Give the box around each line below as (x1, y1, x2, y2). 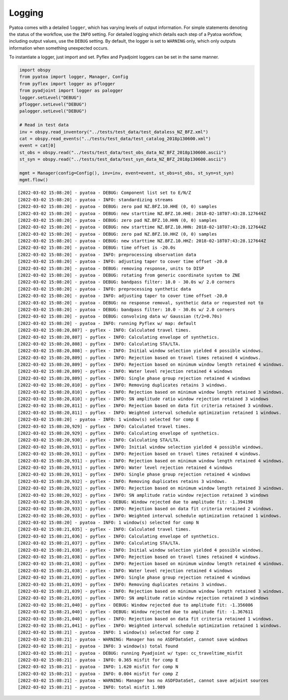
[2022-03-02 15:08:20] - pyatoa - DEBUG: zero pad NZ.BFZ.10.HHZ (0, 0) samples (18, 231, 217, 237)
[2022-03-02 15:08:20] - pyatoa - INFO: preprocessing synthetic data (18, 286, 191, 292)
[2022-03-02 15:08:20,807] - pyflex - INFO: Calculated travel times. (18, 327, 191, 333)
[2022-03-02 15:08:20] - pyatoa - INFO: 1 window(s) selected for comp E (18, 417, 199, 422)
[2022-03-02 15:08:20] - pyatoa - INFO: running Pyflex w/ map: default (18, 321, 196, 326)
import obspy (19, 67, 51, 73)
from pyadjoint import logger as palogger (19, 88, 123, 93)
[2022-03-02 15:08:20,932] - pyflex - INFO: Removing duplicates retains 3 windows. (18, 479, 228, 484)
